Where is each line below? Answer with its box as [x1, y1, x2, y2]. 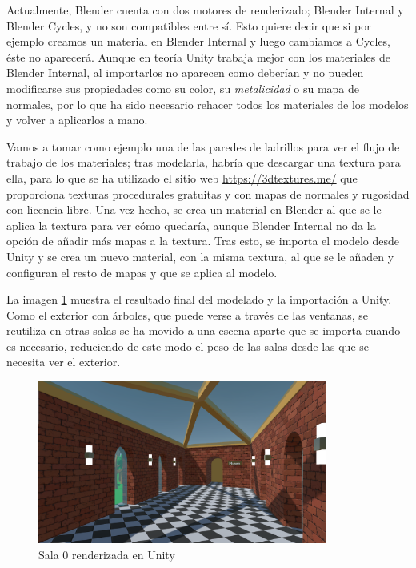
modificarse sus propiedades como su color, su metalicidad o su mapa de [6, 79, 360, 96]
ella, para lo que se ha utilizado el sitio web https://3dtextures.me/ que [6, 169, 358, 186]
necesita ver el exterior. [6, 353, 121, 370]
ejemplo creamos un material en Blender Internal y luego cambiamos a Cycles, [6, 33, 391, 50]
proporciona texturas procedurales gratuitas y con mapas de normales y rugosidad [6, 185, 410, 202]
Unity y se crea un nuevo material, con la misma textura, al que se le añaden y [6, 248, 394, 264]
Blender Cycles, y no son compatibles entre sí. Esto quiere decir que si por [6, 17, 371, 34]
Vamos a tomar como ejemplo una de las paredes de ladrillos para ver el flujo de [6, 138, 400, 155]
